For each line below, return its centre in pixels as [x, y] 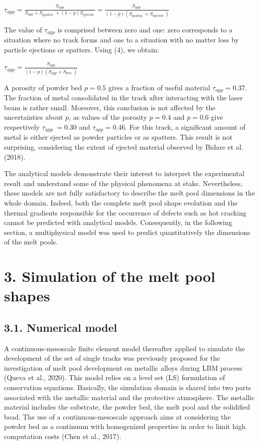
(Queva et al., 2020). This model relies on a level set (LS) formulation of [115, 377]
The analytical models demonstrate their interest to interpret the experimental [124, 173]
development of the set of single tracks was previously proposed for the [112, 358]
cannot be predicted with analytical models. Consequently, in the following [118, 222]
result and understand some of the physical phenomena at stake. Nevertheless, [123, 183]
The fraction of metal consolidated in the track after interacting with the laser [124, 98]
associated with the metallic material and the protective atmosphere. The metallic [129, 397]
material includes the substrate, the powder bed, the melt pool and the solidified [127, 407]
